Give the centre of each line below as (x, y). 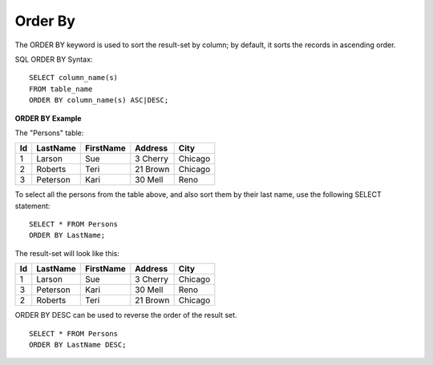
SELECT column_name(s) (74, 78)
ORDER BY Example (48, 118)
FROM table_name (61, 89)
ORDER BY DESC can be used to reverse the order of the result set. (126, 315)
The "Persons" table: (49, 133)
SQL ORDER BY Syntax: (54, 59)
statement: (32, 206)
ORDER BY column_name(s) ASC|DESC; (99, 100)
